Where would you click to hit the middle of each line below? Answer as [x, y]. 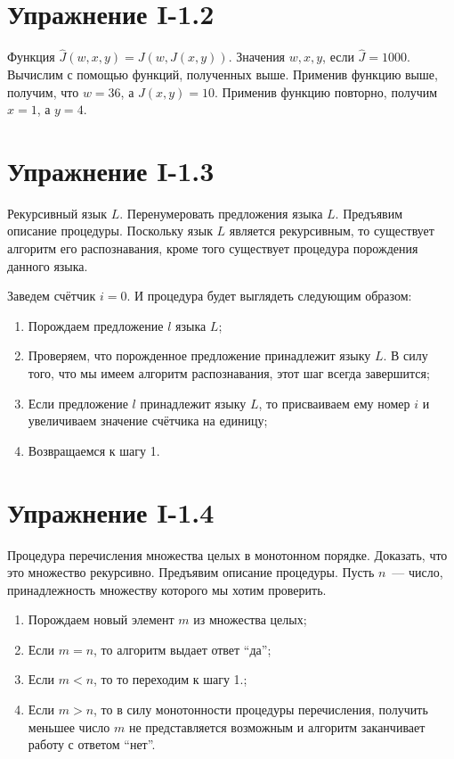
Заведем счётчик [52, 296]
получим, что [43, 91]
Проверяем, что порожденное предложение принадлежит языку [199, 355]
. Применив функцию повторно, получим [326, 91]
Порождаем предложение [96, 325]
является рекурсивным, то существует [332, 231]
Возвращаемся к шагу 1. [94, 450]
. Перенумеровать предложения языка [221, 213]
